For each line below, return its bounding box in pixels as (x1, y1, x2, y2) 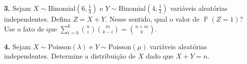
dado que (146, 51, 174, 61)
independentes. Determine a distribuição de (4, 51, 136, 61)
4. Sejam (4, 41, 31, 51)
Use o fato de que (4, 23, 58, 33)
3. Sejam (4, 3, 31, 13)
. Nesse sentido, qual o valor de (105, 14, 200, 24)
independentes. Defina (4, 14, 71, 24)
